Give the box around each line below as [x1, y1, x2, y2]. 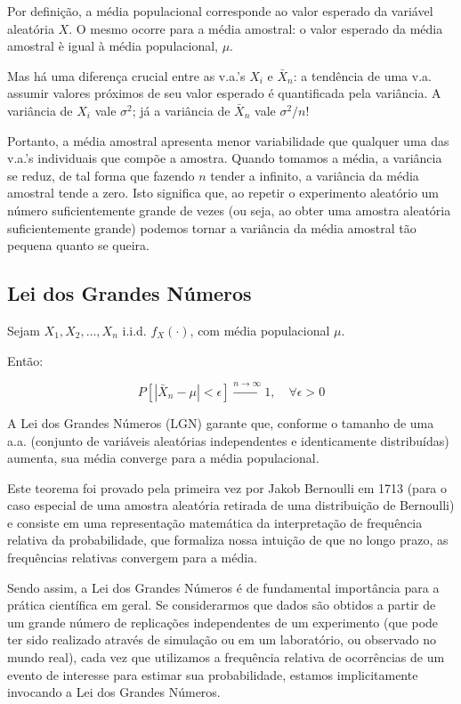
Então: [7, 351, 44, 369]
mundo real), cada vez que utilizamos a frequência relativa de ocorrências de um [7, 648, 445, 667]
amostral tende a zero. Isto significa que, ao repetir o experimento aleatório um [7, 183, 439, 202]
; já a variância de [132, 101, 230, 119]
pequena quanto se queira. [7, 236, 150, 255]
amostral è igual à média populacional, [7, 36, 218, 55]
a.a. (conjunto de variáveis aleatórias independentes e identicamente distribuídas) [7, 431, 449, 449]
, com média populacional [190, 320, 330, 339]
